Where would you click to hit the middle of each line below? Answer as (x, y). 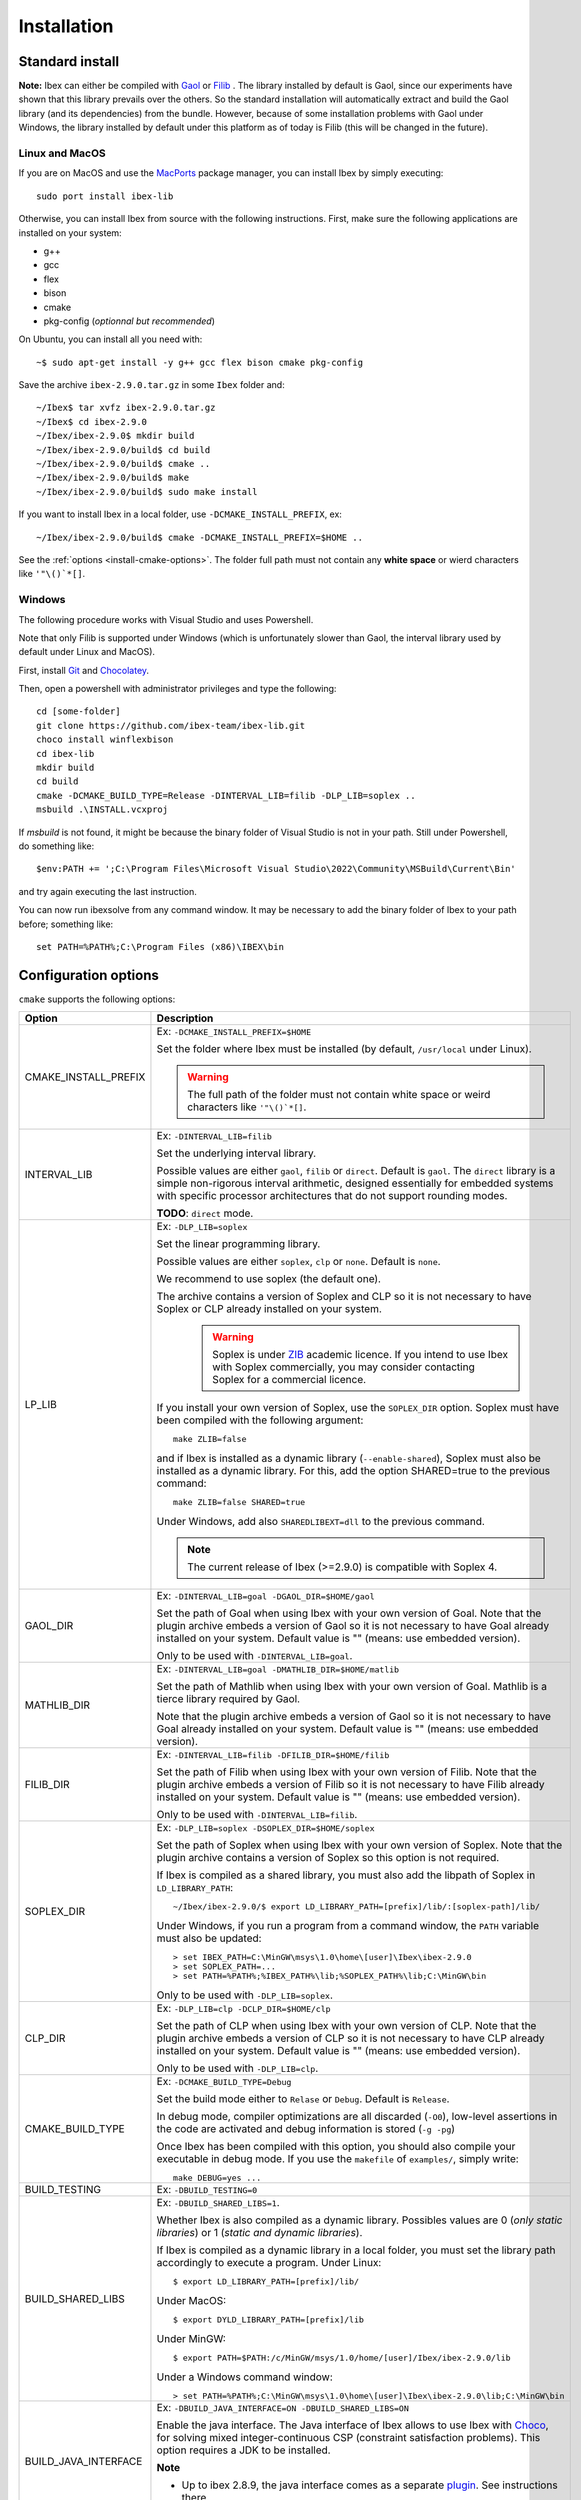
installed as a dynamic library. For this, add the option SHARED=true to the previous (353, 1471)
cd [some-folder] (78, 711)
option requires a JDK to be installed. (243, 2450)
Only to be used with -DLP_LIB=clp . (237, 2068)
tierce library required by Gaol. (228, 1699)
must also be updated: (209, 1938)
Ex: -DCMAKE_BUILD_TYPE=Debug (224, 2082)
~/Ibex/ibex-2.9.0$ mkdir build (115, 436)
